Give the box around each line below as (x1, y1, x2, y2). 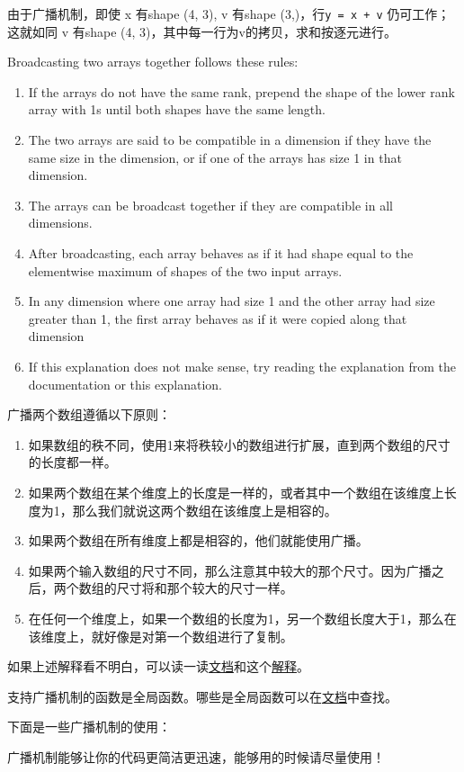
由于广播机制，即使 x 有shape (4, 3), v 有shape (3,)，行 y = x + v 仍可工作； (7, 4, 451, 22)
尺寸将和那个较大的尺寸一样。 (116, 579, 293, 597)
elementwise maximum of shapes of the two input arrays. (28, 261, 343, 280)
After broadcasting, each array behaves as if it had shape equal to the (28, 244, 414, 262)
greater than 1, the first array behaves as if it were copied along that (28, 309, 407, 328)
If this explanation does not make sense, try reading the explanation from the (28, 356, 457, 375)
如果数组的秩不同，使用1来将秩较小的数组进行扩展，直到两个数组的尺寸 (28, 435, 451, 453)
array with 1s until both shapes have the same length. (28, 100, 326, 119)
